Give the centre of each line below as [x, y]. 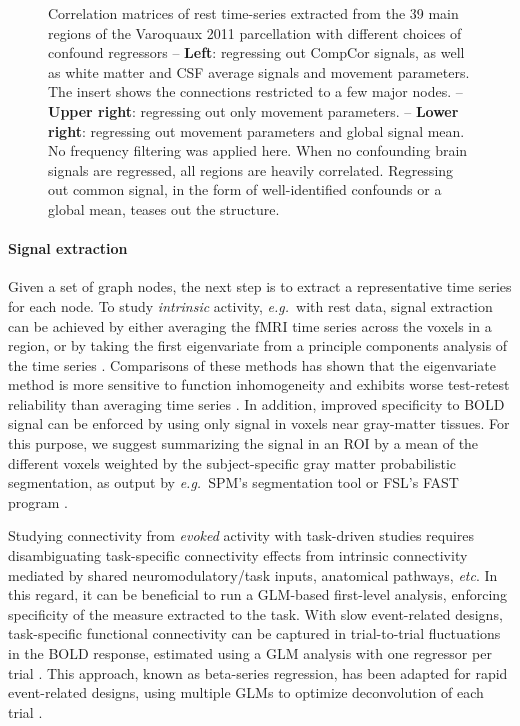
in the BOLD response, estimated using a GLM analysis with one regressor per [250, 653]
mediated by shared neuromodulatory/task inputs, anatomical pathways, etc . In [253, 574]
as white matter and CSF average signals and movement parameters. [259, 71]
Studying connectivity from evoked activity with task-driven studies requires [241, 535]
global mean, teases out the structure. [164, 208]
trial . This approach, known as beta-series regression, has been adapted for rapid [258, 672]
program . [38, 501]
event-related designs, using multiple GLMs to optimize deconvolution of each [246, 692]
